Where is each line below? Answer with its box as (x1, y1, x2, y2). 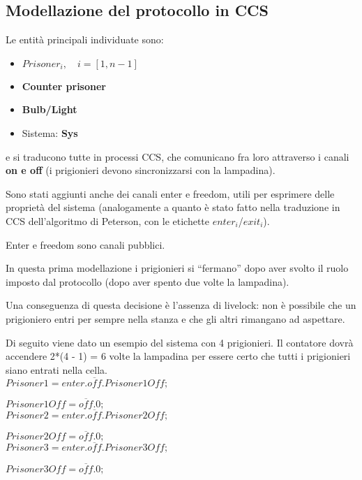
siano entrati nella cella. (6, 362, 107, 377)
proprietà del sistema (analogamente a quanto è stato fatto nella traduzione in (6, 200, 340, 214)
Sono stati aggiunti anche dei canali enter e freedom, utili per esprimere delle (6, 186, 335, 201)
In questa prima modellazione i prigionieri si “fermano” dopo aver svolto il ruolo (6, 261, 349, 275)
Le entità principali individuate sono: (6, 32, 164, 47)
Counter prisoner (22, 78, 106, 93)
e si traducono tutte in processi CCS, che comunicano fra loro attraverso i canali (6, 149, 349, 163)
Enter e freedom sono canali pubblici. (6, 237, 165, 252)
